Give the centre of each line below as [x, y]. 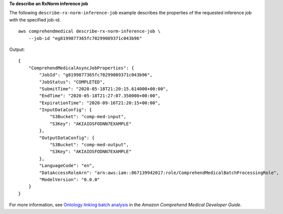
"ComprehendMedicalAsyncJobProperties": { [81, 68]
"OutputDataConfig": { [67, 138]
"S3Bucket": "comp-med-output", [89, 145]
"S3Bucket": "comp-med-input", [88, 117]
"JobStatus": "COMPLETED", [72, 82]
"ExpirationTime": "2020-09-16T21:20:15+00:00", [100, 103]
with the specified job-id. [35, 19]
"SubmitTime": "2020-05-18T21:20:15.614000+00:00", [104, 89]
